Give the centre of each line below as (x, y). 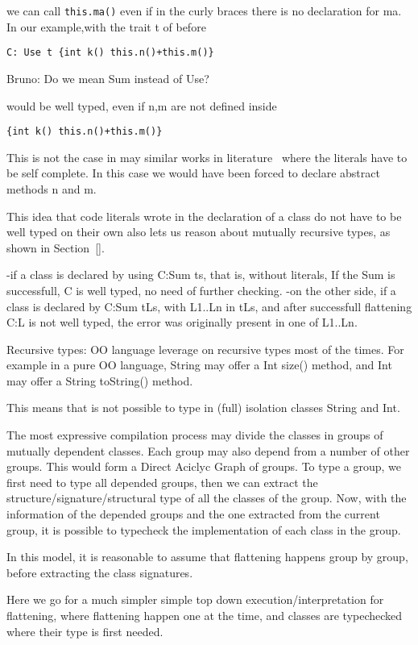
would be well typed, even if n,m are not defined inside (142, 105)
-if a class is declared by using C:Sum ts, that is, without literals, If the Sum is (201, 275)
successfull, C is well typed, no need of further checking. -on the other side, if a (201, 290)
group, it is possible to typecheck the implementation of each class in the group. (204, 529)
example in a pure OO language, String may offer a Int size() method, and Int (199, 365)
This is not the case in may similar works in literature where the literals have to (207, 157)
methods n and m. (52, 188)
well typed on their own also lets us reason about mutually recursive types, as (199, 232)
